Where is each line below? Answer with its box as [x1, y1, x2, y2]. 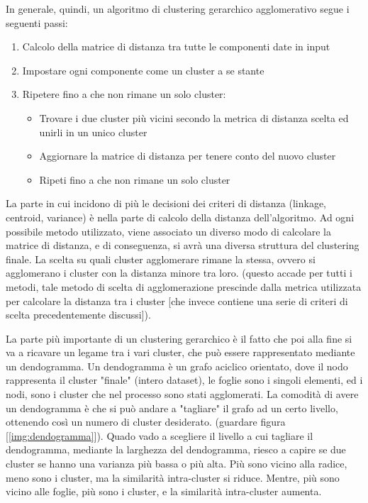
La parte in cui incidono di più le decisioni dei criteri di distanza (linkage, [6, 196, 327, 211]
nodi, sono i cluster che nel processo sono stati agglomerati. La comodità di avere [6, 387, 359, 402]
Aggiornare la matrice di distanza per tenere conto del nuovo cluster [39, 148, 336, 163]
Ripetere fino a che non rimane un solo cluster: [22, 87, 226, 101]
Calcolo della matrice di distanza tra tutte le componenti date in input [22, 39, 330, 54]
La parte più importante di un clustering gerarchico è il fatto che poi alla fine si [6, 331, 352, 346]
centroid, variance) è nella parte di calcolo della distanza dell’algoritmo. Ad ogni [6, 209, 355, 224]
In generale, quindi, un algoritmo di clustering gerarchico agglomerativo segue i [6, 1, 350, 16]
